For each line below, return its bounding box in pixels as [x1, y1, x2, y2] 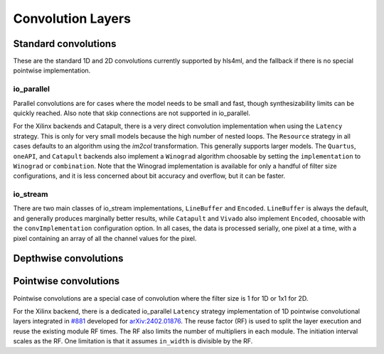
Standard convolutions [13, 38, 117, 50]
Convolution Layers [13, 11, 132, 26]
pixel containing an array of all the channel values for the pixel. [13, 234, 197, 242]
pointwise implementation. [13, 66, 91, 75]
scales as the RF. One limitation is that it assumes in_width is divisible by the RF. [13, 337, 253, 345]
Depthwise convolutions [13, 252, 124, 264]
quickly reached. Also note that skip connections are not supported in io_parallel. [13, 109, 250, 117]
